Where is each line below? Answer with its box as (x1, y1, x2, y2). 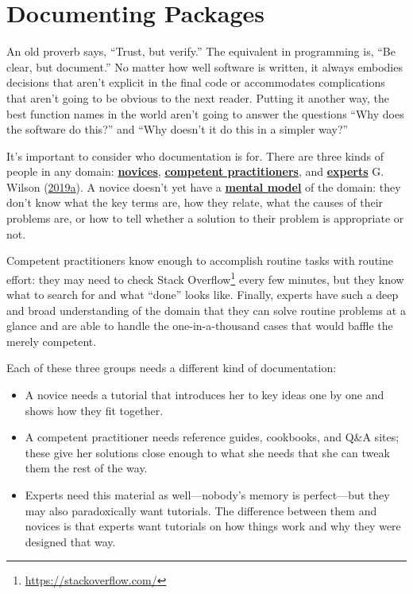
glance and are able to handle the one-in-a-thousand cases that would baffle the (6, 317, 393, 334)
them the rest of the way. (25, 460, 148, 476)
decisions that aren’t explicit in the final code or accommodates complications (6, 74, 385, 91)
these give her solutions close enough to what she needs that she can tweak (25, 444, 390, 460)
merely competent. (6, 332, 97, 349)
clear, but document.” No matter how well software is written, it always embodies (6, 58, 403, 75)
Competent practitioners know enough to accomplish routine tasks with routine (6, 252, 393, 269)
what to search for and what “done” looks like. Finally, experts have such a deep (6, 286, 399, 303)
